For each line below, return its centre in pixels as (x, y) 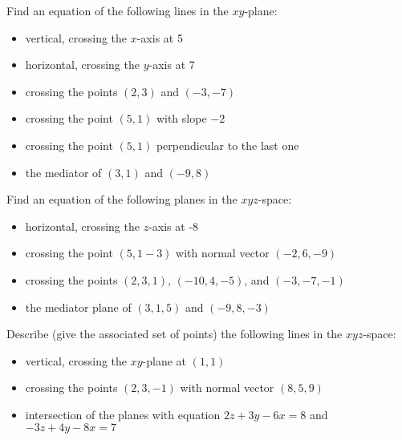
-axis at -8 (174, 226)
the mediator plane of (78, 307)
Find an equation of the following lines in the (118, 10)
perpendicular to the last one (227, 145)
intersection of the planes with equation (123, 414)
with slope (181, 118)
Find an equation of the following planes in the (122, 199)
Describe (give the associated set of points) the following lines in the (175, 334)
